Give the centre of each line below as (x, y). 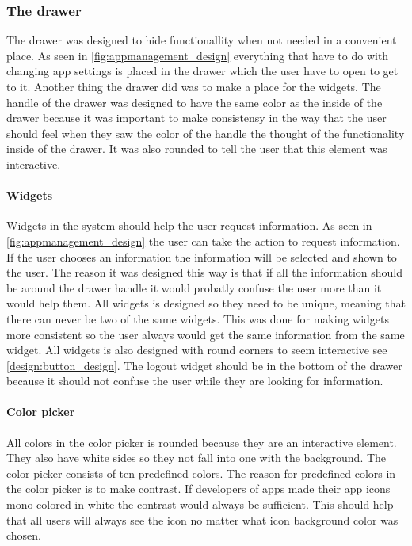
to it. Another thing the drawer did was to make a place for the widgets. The (194, 86)
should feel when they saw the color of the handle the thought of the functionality (206, 133)
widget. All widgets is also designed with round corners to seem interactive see (197, 350)
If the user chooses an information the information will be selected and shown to (202, 256)
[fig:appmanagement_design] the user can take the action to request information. (203, 241)
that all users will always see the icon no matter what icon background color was (202, 519)
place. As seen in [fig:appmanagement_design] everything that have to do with (198, 55)
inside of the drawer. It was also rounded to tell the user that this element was (197, 149)
